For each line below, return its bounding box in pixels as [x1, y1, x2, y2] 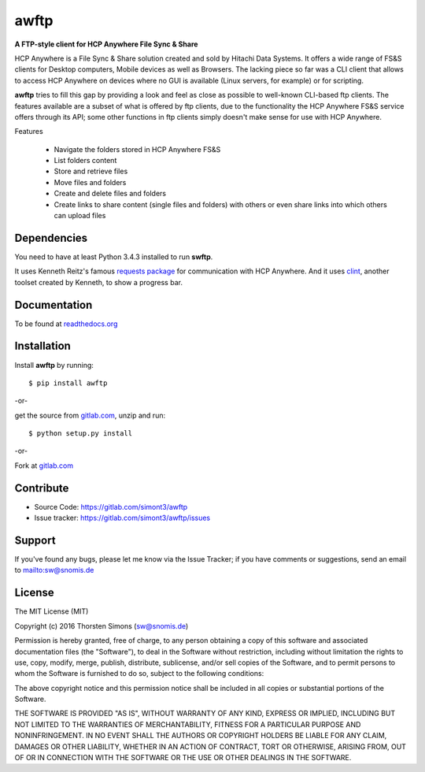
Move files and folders [54, 177, 127, 187]
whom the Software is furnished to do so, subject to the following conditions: [14, 669, 264, 678]
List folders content [54, 156, 117, 165]
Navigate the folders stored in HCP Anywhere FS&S [54, 144, 221, 154]
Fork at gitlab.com [14, 461, 74, 470]
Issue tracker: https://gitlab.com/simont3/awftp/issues [34, 513, 211, 523]
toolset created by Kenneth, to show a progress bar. [14, 277, 183, 287]
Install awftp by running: [14, 360, 94, 369]
